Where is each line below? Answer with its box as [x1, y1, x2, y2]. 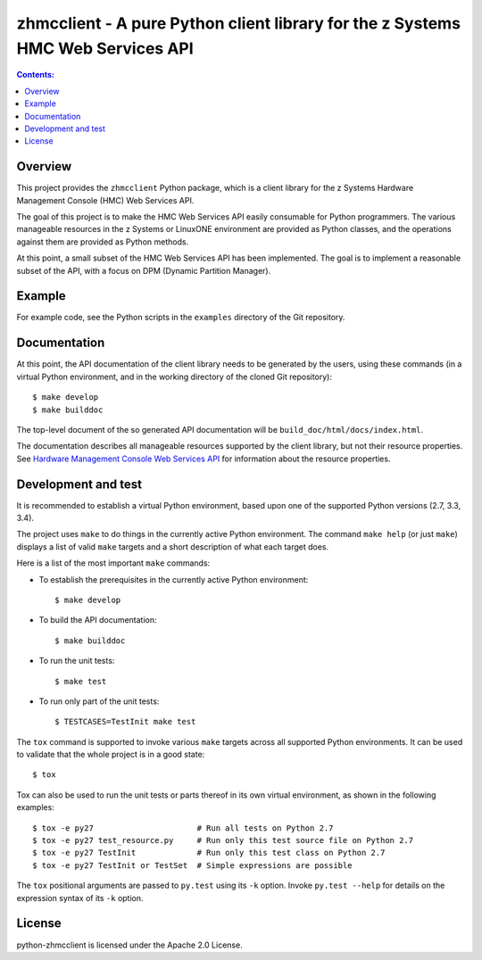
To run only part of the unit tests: [38, 696, 160, 707]
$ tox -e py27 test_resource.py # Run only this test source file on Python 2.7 [32, 835, 414, 846]
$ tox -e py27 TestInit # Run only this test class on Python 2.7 [32, 848, 386, 858]
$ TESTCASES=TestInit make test [54, 716, 196, 727]
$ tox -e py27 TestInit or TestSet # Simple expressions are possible [32, 860, 353, 870]
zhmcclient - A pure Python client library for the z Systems [16, 13, 461, 33]
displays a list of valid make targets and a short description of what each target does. [16, 541, 329, 552]
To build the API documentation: [38, 615, 157, 625]
